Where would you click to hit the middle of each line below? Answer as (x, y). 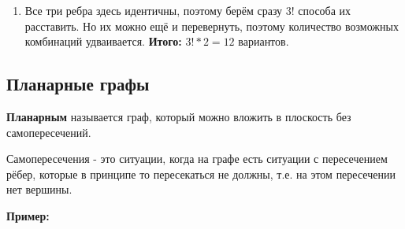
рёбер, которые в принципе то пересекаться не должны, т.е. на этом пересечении (201, 174)
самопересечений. (49, 132)
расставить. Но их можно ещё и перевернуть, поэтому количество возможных (212, 26)
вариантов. (264, 41)
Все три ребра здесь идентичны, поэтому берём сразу (154, 10)
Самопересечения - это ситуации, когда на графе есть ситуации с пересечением (197, 159)
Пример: (28, 215)
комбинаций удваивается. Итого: (103, 41)
